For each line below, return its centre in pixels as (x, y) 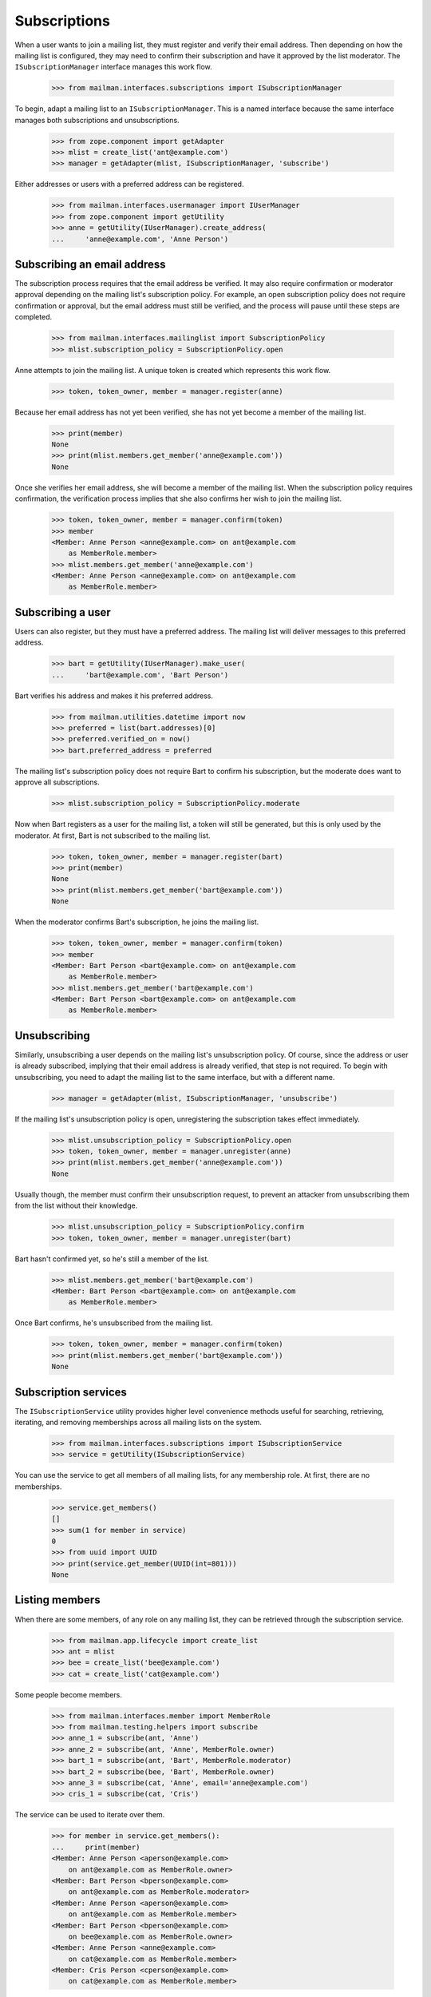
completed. (33, 317)
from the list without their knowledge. (76, 1205)
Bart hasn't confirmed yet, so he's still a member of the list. (112, 1259)
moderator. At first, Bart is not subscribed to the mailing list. (113, 836)
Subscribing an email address (90, 264)
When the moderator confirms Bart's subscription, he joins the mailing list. (137, 922)
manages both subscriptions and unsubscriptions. (97, 120)
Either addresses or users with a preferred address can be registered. (129, 185)
